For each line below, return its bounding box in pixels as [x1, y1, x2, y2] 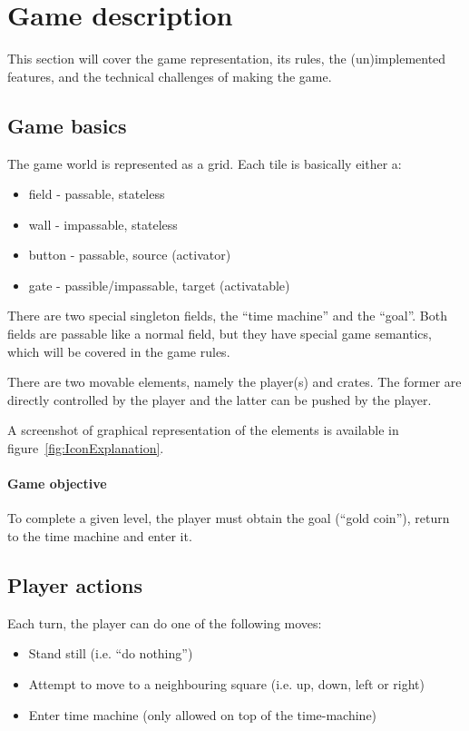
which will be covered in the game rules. [7, 341, 230, 361]
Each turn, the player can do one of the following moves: [7, 613, 322, 632]
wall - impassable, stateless [28, 214, 178, 233]
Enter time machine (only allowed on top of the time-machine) [28, 705, 377, 724]
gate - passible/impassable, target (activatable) [28, 275, 290, 294]
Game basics [7, 111, 127, 139]
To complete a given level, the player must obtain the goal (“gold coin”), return [7, 509, 450, 528]
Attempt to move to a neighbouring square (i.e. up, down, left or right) [28, 675, 425, 694]
